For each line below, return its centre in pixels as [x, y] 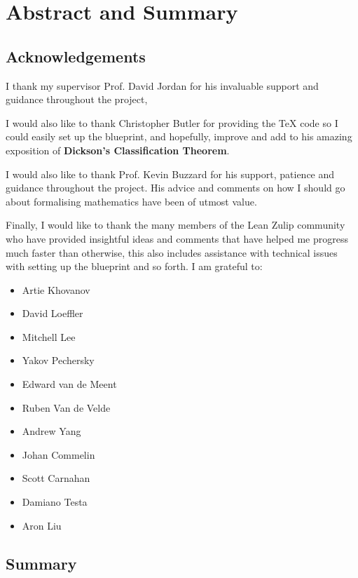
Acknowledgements [76, 56]
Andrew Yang [51, 431]
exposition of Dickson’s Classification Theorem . [118, 150]
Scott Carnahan [56, 478]
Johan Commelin [58, 454]
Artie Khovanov [56, 289]
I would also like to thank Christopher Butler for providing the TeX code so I [172, 122]
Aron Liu [42, 525]
